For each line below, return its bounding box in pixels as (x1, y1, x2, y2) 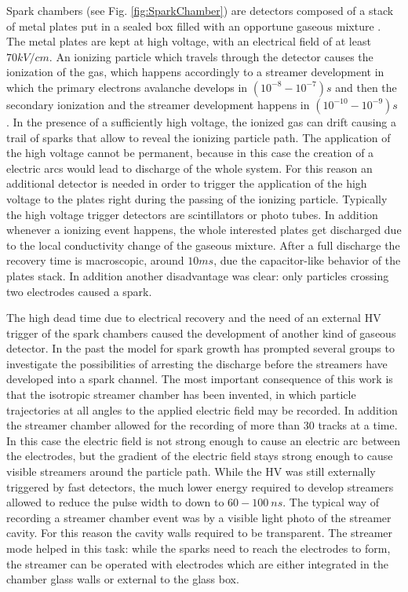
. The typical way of (282, 494, 380, 510)
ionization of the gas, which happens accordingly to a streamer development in (6, 64, 384, 80)
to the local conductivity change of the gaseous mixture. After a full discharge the (6, 236, 400, 253)
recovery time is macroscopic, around (6, 252, 184, 269)
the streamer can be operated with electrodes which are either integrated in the (6, 555, 388, 572)
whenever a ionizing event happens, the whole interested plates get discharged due (6, 221, 402, 238)
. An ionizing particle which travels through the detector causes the (49, 48, 373, 64)
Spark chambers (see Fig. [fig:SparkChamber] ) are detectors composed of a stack (6, 2, 394, 18)
